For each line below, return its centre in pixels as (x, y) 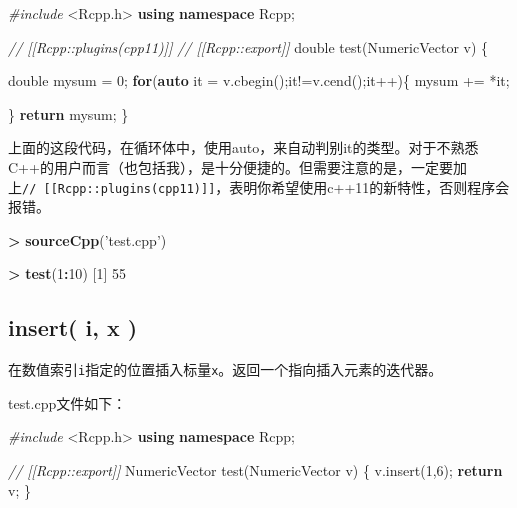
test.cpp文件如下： (67, 402)
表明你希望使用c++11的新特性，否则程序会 (369, 186)
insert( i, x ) (73, 327)
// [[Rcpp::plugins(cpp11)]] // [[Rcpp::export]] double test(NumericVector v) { (248, 46)
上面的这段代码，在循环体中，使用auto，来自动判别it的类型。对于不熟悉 (243, 147)
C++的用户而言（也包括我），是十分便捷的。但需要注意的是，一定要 (230, 166)
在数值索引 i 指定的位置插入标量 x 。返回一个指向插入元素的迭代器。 (225, 369)
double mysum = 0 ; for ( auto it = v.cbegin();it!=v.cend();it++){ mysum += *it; (259, 80)
